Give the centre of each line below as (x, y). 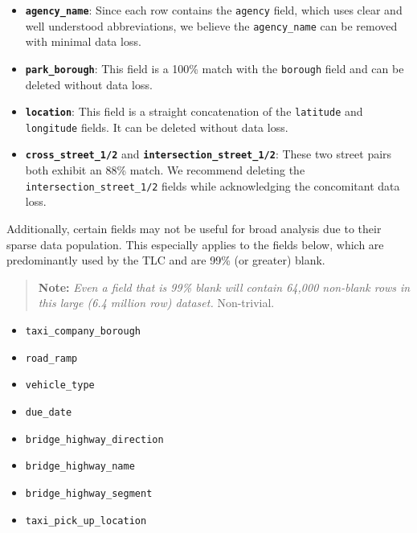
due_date (49, 412)
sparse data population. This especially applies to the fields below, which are (195, 244)
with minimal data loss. (83, 41)
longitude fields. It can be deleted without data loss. (157, 127)
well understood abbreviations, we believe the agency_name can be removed (211, 25)
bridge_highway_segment (89, 493)
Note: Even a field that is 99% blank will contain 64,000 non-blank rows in (224, 287)
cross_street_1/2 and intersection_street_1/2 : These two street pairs (208, 154)
